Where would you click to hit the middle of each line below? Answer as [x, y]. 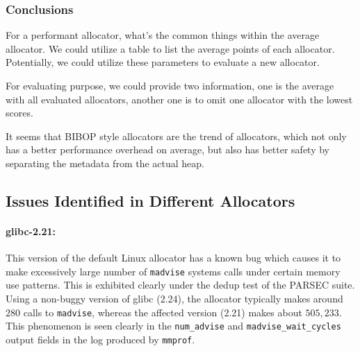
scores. [19, 113]
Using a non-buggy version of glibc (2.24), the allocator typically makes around [174, 298]
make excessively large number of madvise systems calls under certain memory [173, 271]
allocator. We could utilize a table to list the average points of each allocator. [170, 48]
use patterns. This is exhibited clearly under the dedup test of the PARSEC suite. [180, 285]
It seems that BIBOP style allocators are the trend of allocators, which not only [176, 136]
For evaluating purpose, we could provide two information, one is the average [170, 85]
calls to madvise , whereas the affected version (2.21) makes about [163, 312]
